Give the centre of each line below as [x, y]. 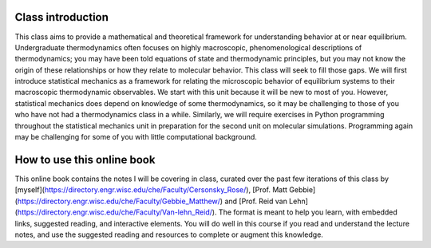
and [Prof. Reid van [256, 201]
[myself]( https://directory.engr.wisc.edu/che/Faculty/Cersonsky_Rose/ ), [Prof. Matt [151, 190]
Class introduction [62, 17]
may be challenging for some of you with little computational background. [136, 137]
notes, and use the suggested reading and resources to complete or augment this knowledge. [169, 234]
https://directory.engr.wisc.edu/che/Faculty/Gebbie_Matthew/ [119, 201]
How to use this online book [85, 159]
